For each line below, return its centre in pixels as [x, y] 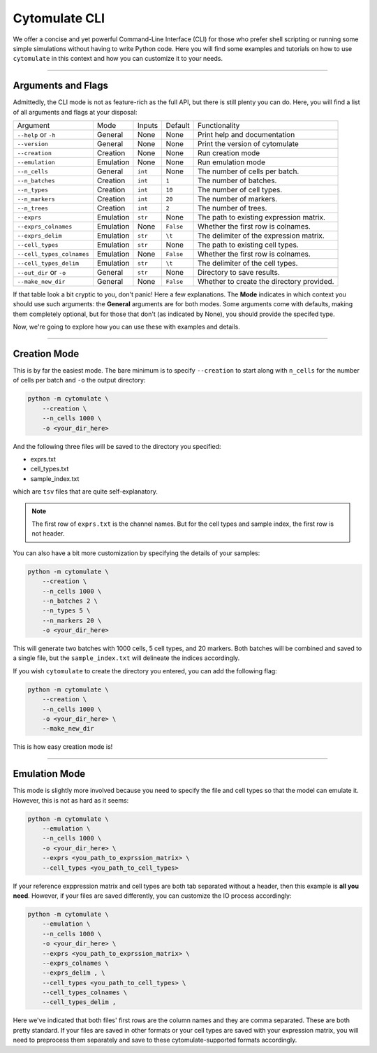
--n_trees [33, 208]
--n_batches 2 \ [70, 601]
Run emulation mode [231, 162]
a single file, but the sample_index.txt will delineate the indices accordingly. [126, 658]
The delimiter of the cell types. [247, 264]
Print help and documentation [246, 135]
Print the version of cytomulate [248, 144]
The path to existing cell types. [248, 245]
